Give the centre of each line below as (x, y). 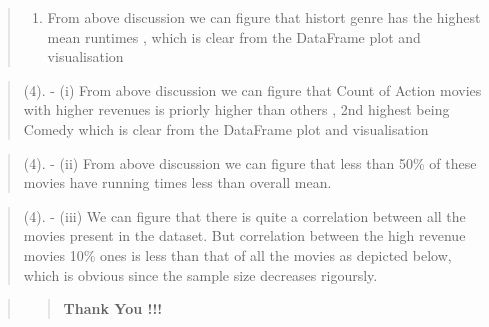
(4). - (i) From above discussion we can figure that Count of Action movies (252, 89)
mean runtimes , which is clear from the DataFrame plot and (234, 36)
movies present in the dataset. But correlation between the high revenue (244, 235)
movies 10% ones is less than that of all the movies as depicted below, (237, 254)
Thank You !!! (113, 308)
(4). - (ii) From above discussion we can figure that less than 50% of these (250, 162)
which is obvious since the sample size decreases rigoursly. (200, 274)
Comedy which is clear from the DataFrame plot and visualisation (226, 128)
